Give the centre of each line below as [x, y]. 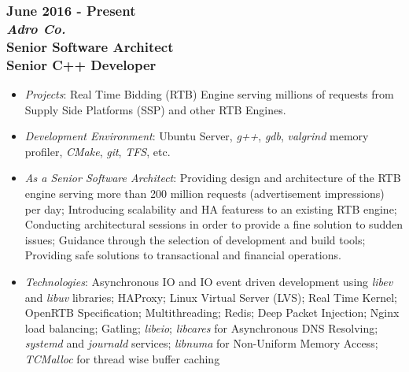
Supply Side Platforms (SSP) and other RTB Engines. [155, 109]
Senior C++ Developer [81, 64]
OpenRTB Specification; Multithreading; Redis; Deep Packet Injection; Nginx [212, 312]
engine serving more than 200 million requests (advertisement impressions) [204, 193]
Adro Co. [36, 28]
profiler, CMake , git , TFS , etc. [98, 151]
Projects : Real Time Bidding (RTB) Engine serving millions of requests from [209, 93]
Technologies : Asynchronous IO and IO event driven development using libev [209, 281]
